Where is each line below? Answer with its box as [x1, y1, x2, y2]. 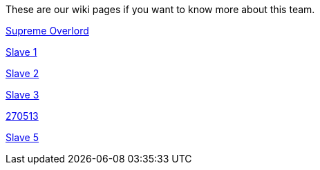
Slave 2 [6, 67, 39, 79]
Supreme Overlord [6, 25, 89, 36]
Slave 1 [6, 46, 37, 58]
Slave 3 [6, 89, 39, 100]
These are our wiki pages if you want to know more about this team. [6, 3, 315, 15]
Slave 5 [6, 131, 39, 143]
